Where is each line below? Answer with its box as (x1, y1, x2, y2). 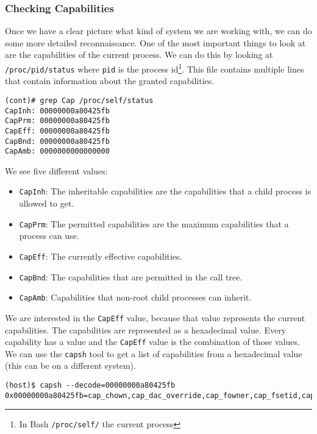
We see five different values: (5, 164, 108, 177)
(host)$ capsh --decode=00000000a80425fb (5, 381, 176, 390)
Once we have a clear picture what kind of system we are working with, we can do (5, 24, 312, 37)
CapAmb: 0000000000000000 (5, 147, 110, 156)
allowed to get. (19, 197, 74, 210)
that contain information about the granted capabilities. (5, 74, 215, 87)
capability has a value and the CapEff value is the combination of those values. (5, 335, 300, 348)
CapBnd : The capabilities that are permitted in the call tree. (19, 270, 243, 283)
